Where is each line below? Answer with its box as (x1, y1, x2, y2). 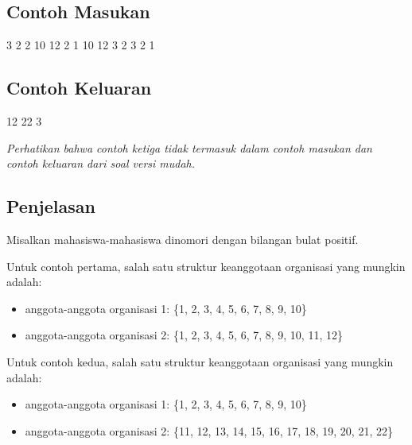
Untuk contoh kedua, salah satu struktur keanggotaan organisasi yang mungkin (6, 353, 394, 370)
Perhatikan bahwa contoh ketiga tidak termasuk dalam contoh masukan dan (6, 139, 372, 156)
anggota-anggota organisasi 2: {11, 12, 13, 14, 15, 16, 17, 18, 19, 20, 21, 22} (25, 422, 393, 439)
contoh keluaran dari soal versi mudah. (6, 155, 196, 172)
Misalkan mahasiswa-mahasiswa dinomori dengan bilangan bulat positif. (6, 230, 359, 247)
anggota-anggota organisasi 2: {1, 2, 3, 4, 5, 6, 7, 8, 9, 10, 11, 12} (25, 327, 343, 343)
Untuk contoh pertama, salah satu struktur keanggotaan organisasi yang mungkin (6, 257, 406, 274)
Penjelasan (6, 194, 95, 219)
